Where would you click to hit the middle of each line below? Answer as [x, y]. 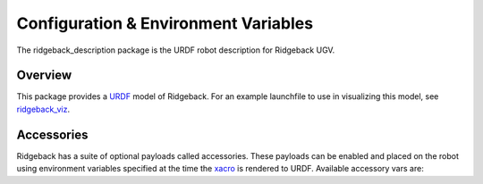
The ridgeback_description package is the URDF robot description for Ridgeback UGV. [176, 50]
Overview [44, 75]
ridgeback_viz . [43, 109]
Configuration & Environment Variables [165, 23]
